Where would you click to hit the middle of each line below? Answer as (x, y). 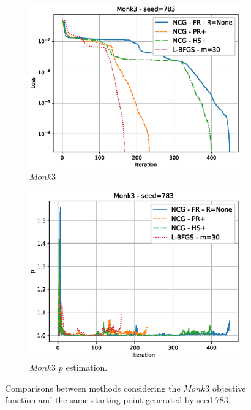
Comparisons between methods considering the (93, 388)
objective (229, 388)
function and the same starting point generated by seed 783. (118, 400)
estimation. (87, 367)
